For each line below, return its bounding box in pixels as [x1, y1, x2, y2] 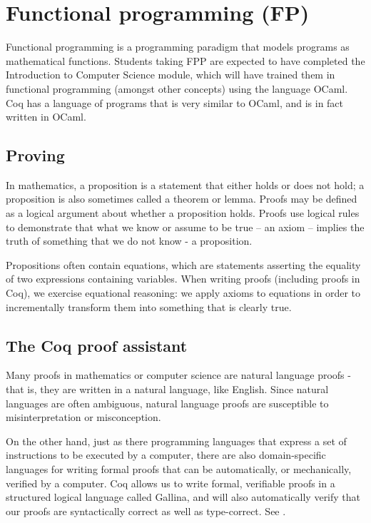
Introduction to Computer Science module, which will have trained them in [6, 67, 335, 82]
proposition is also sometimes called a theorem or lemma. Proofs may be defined [6, 191, 357, 206]
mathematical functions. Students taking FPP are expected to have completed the [6, 53, 365, 68]
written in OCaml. [6, 109, 86, 124]
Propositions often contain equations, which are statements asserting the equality [6, 257, 361, 272]
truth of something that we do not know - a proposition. [6, 233, 253, 248]
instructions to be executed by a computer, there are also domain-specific [6, 447, 326, 462]
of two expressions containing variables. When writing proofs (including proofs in [6, 271, 360, 286]
